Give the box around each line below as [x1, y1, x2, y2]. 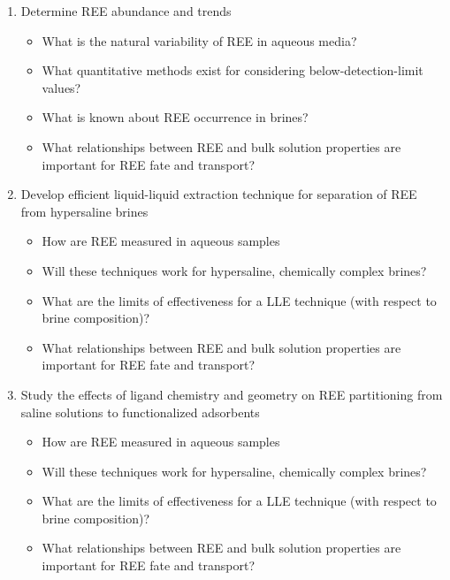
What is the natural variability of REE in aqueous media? [42, 31, 357, 50]
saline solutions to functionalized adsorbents [20, 402, 260, 421]
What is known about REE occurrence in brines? [42, 108, 309, 126]
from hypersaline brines [20, 202, 149, 220]
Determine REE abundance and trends [20, 2, 232, 19]
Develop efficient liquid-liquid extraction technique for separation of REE [20, 185, 417, 203]
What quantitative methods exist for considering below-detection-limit [42, 61, 423, 80]
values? [42, 78, 81, 96]
